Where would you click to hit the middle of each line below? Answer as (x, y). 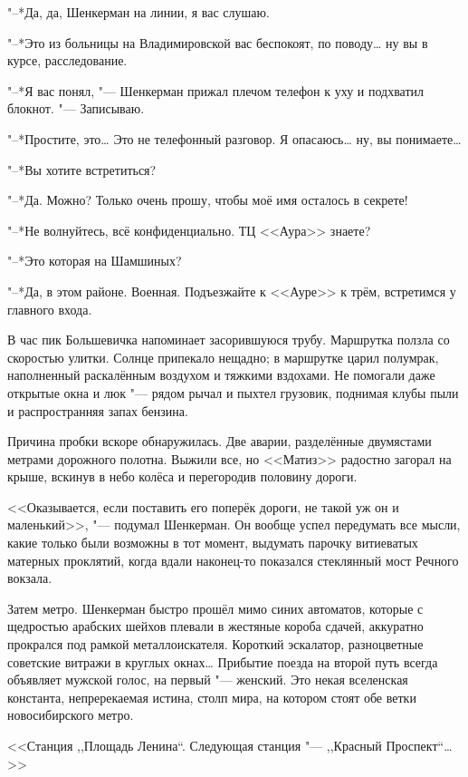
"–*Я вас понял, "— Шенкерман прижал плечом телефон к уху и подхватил (216, 90)
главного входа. (50, 309)
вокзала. (30, 578)
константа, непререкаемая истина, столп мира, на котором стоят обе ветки (212, 697)
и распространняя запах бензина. (98, 410)
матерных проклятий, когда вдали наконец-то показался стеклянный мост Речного (233, 560)
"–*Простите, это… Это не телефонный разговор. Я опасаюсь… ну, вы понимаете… (234, 138)
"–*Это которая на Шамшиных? (95, 261)
